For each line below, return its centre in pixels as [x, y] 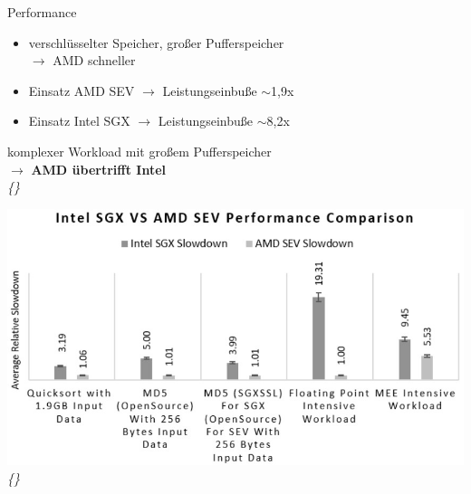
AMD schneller [94, 60]
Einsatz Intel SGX [79, 121]
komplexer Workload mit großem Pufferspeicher [139, 151]
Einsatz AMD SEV [82, 90]
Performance [42, 12]
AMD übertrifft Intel [99, 169]
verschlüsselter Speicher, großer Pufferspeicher [156, 42]
